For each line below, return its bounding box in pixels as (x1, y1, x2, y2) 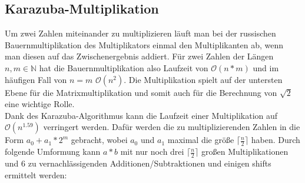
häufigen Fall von (5, 73, 67, 85)
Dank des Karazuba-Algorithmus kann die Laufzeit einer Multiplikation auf (5, 109, 278, 121)
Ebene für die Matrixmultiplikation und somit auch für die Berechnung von (5, 86, 277, 98)
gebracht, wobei (71, 134, 128, 146)
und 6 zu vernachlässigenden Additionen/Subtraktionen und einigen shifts (5, 157, 271, 169)
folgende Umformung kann (5, 145, 101, 158)
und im (253, 61, 279, 74)
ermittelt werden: (5, 168, 67, 181)
